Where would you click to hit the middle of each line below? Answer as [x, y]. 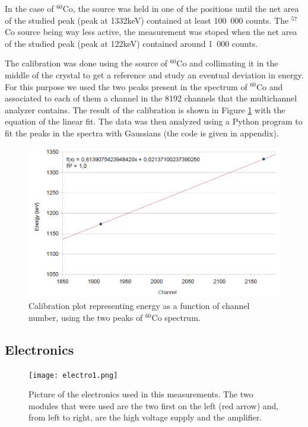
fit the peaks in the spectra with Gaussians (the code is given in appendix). [142, 133]
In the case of [29, 8]
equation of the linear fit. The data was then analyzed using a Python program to [154, 121]
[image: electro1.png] [73, 375]
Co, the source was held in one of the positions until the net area [181, 8]
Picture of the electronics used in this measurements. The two [141, 394]
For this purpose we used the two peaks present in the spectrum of [126, 86]
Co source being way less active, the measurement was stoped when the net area [151, 32]
